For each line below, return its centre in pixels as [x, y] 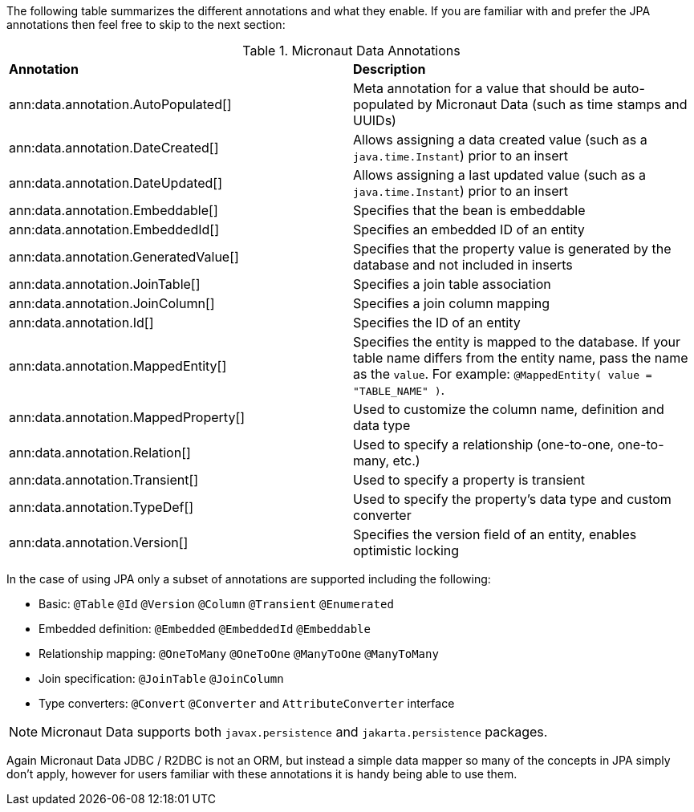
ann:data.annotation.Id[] [81, 323]
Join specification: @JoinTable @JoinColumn [161, 678]
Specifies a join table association [452, 284]
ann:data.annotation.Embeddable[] [114, 210]
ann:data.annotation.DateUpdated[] [116, 183]
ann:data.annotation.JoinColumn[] [112, 303]
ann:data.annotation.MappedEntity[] [118, 366]
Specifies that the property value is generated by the [512, 249]
